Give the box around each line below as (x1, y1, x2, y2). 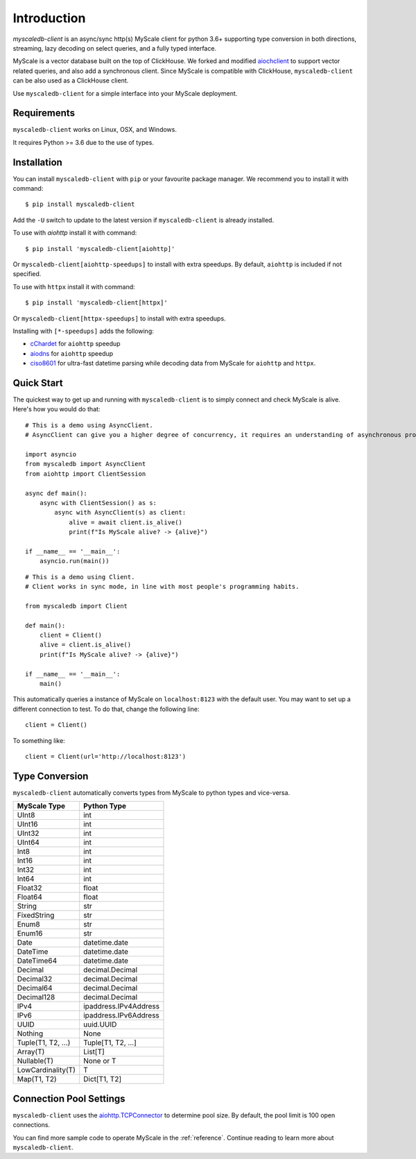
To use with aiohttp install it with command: (12, 229, 137, 237)
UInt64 (17, 838, 40, 848)
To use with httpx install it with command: (12, 282, 135, 291)
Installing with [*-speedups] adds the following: (12, 327, 154, 335)
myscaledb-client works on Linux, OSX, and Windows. (12, 126, 177, 134)
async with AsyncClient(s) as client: (54, 508, 187, 517)
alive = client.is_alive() (39, 641, 132, 649)
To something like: (12, 736, 65, 745)
